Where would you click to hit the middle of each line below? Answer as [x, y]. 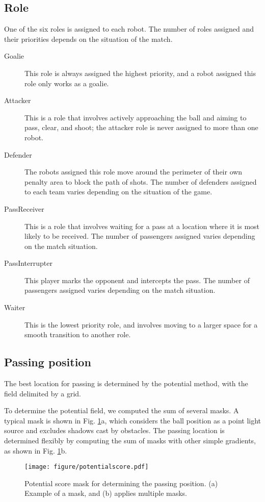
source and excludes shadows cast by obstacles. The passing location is [114, 430]
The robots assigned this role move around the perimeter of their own [134, 172]
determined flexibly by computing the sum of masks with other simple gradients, [130, 441]
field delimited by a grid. [43, 393]
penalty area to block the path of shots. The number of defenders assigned [141, 181]
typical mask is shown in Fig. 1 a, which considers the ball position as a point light [133, 420]
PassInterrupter [28, 263]
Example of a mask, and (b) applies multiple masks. [106, 493]
